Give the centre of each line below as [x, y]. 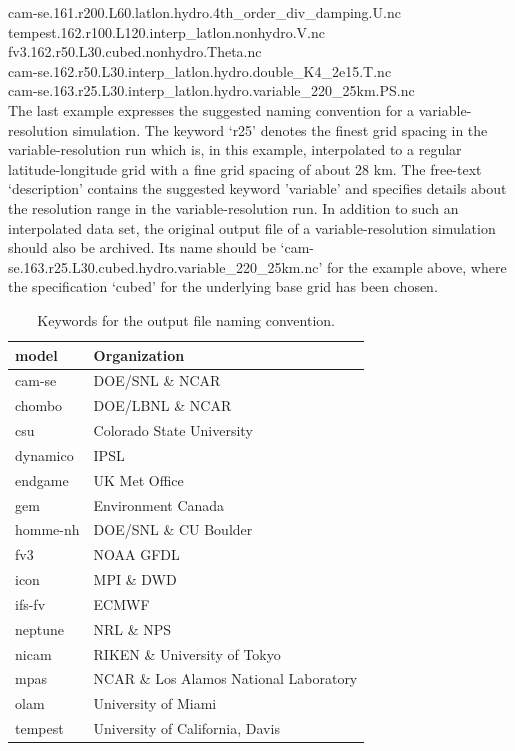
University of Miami [155, 703]
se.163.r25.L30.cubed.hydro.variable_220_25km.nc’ [165, 266]
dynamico [44, 454]
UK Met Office [138, 479]
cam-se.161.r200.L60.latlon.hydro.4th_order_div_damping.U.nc [204, 12]
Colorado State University [173, 430]
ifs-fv [30, 603]
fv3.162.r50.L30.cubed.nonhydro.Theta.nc [135, 51]
